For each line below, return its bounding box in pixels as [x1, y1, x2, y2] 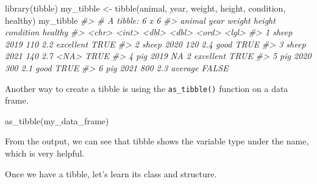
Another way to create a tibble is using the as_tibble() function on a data [5, 82, 288, 94]
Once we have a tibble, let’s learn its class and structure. [5, 167, 217, 180]
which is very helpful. [5, 147, 85, 159]
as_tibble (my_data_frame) [5, 114, 109, 127]
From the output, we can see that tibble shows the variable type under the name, [5, 135, 309, 147]
